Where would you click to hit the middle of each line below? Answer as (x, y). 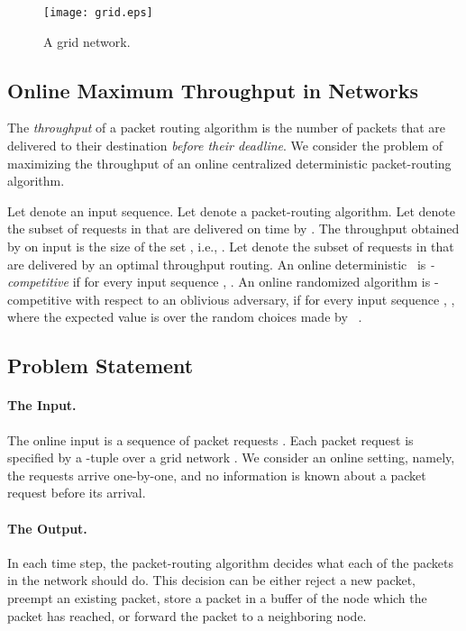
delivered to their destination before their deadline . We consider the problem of (225, 146)
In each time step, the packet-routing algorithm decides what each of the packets (230, 562)
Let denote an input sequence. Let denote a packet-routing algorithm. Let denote (231, 210)
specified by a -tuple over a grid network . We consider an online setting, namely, (231, 457)
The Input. (42, 405)
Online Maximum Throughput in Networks (213, 90)
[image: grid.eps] (98, 13)
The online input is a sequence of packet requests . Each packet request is (210, 439)
